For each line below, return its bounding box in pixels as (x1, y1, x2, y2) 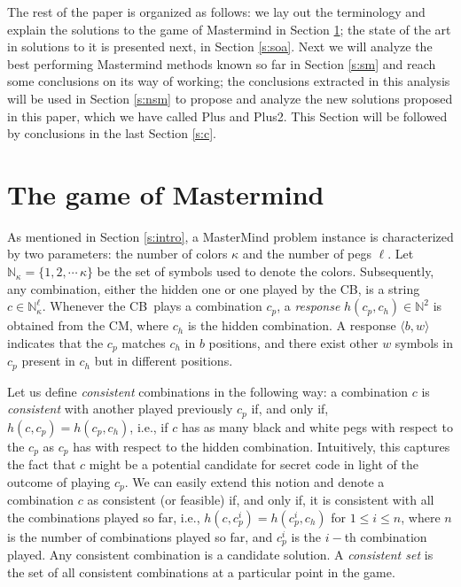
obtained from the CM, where (7, 316, 169, 335)
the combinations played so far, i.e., (7, 507, 200, 526)
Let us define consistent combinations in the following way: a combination (7, 382, 409, 400)
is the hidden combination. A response (187, 316, 396, 335)
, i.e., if (129, 417, 168, 436)
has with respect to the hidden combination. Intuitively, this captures (73, 436, 450, 455)
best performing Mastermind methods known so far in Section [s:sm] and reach (7, 54, 436, 73)
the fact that (7, 455, 76, 474)
